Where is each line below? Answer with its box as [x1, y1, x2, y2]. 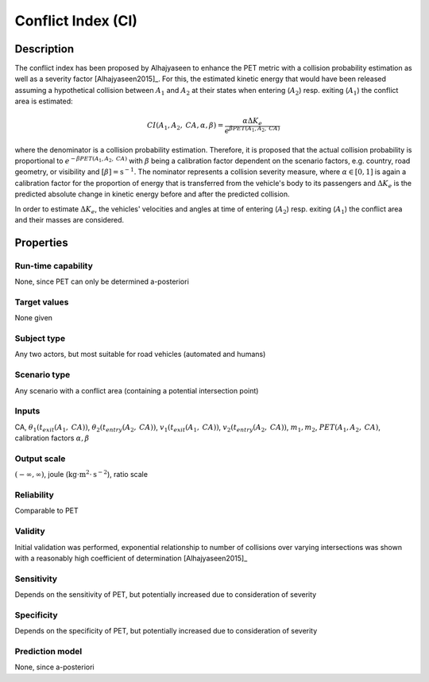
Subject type [14, 333, 66, 344]
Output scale [14, 453, 66, 464]
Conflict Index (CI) [14, 12, 138, 29]
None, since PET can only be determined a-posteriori [14, 277, 190, 286]
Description [14, 42, 75, 56]
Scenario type [14, 370, 71, 381]
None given [14, 313, 53, 323]
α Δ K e [242, 116, 262, 127]
